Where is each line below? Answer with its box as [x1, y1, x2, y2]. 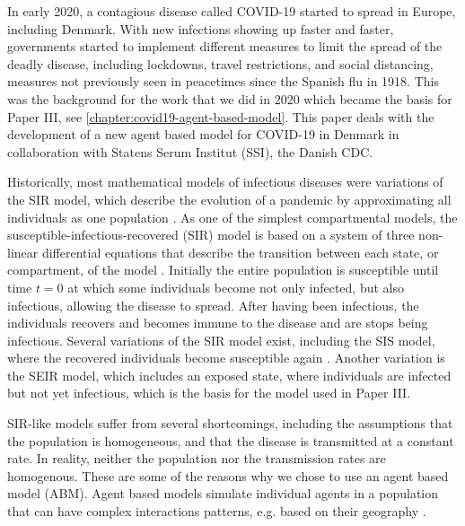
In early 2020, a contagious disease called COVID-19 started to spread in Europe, [7, 2, 456, 20]
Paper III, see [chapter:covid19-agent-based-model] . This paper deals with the [7, 107, 434, 126]
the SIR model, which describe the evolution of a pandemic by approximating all [7, 189, 452, 208]
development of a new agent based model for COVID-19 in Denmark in [7, 125, 399, 144]
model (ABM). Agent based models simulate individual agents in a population [7, 484, 439, 503]
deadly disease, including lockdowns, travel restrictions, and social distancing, [7, 54, 434, 73]
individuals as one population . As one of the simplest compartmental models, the [7, 207, 458, 226]
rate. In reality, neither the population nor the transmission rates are [7, 449, 386, 468]
